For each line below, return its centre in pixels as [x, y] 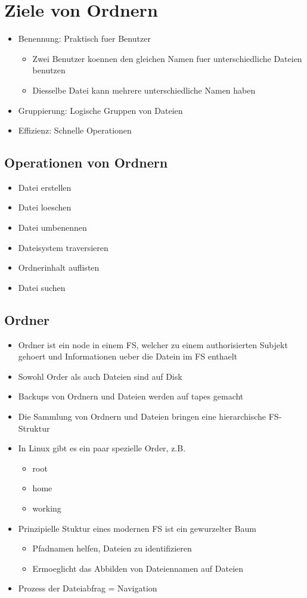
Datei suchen [42, 287]
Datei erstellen [45, 187]
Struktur [34, 428]
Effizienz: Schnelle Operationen [75, 130]
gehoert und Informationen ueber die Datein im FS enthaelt [128, 356]
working [47, 508]
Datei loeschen [45, 207]
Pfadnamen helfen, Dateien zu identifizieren [112, 548]
